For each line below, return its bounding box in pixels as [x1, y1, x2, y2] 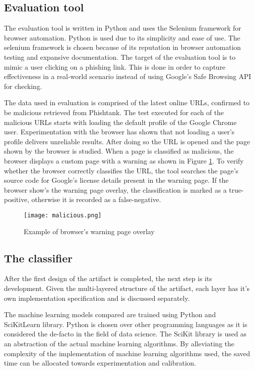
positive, [4, 194, 30, 205]
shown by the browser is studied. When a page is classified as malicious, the [4, 146, 234, 156]
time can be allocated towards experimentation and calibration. [4, 358, 196, 368]
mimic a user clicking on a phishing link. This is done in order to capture [4, 61, 226, 72]
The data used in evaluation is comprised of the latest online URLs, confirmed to [4, 97, 250, 108]
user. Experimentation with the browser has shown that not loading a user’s [4, 126, 235, 137]
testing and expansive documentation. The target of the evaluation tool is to [4, 51, 236, 62]
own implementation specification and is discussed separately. [4, 292, 190, 303]
